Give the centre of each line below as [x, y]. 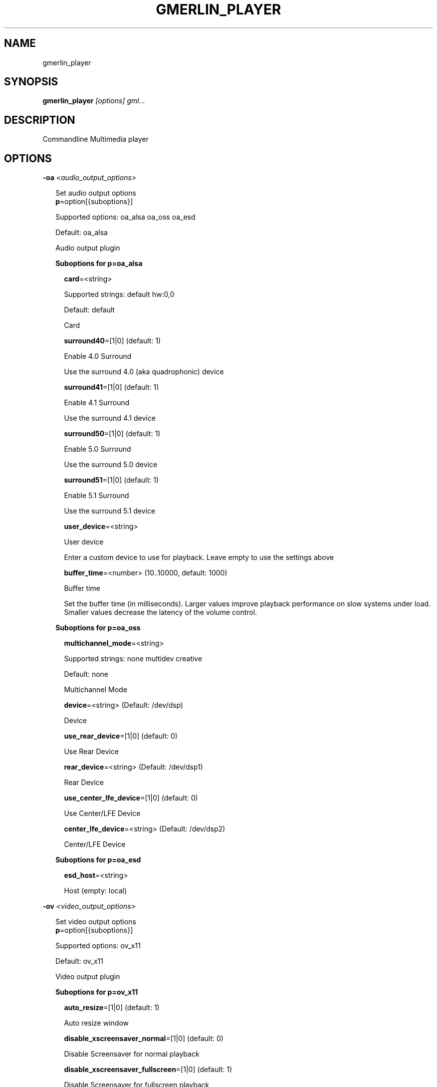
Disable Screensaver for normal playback [132, 1054]
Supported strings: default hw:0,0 [119, 294]
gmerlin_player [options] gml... [94, 101]
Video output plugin [88, 977]
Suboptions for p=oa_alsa [99, 264]
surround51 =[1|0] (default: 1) [111, 480]
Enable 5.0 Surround [98, 449]
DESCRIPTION [40, 120]
